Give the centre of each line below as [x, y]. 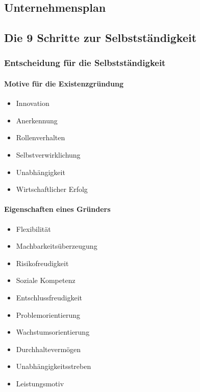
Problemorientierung [48, 314]
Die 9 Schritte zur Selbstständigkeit [101, 38]
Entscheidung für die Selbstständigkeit [85, 63]
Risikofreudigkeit [42, 263]
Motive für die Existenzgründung [64, 83]
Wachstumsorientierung [53, 332]
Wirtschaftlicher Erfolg [52, 189]
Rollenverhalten [41, 137]
